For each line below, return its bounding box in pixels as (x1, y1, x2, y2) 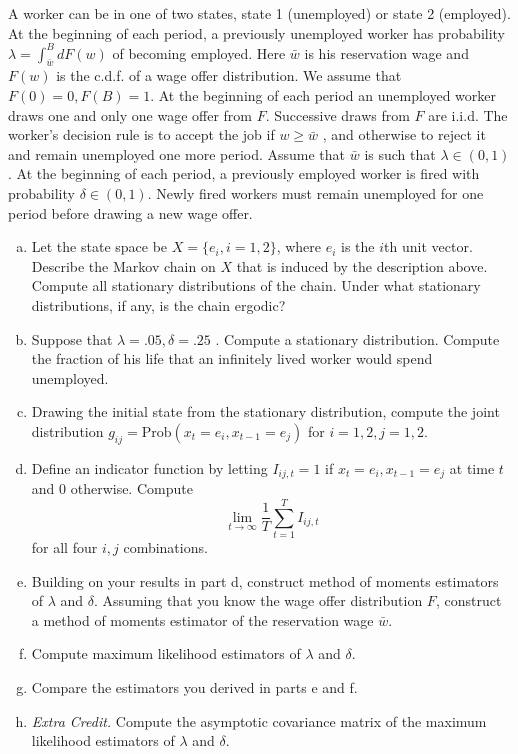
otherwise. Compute (70, 478, 193, 499)
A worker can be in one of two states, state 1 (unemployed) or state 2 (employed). (8, 3, 511, 23)
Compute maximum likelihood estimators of (31, 643, 301, 664)
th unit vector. (384, 236, 473, 257)
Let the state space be (31, 236, 168, 257)
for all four (31, 536, 98, 557)
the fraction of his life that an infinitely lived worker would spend (31, 348, 433, 369)
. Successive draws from (265, 104, 410, 125)
